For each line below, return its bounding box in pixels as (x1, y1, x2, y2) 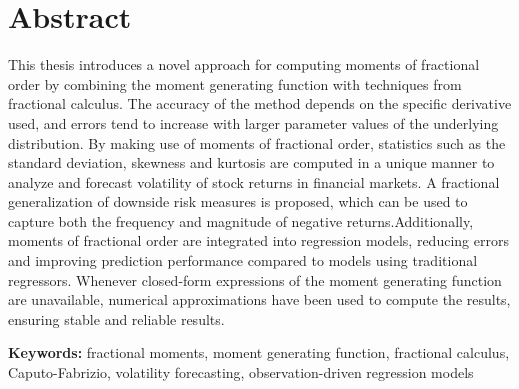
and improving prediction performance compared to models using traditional (8, 250, 478, 271)
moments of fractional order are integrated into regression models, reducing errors (8, 230, 509, 251)
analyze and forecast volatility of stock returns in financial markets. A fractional (8, 171, 500, 192)
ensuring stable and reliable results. (8, 308, 225, 329)
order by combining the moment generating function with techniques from (8, 73, 462, 94)
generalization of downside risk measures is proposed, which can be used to (8, 191, 468, 212)
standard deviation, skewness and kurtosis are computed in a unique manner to (8, 152, 495, 173)
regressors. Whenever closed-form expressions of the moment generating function (8, 269, 502, 290)
